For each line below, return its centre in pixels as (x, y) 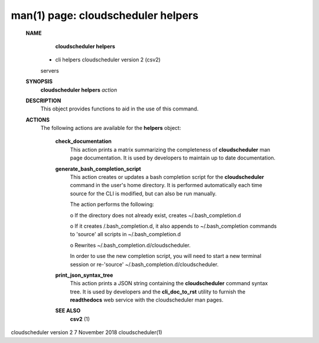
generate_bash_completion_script (98, 169)
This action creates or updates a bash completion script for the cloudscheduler (167, 177)
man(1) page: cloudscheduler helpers (105, 15)
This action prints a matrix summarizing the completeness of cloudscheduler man (170, 149)
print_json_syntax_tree (84, 275)
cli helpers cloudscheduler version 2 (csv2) (108, 60)
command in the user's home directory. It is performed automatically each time (166, 185)
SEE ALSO (68, 311)
